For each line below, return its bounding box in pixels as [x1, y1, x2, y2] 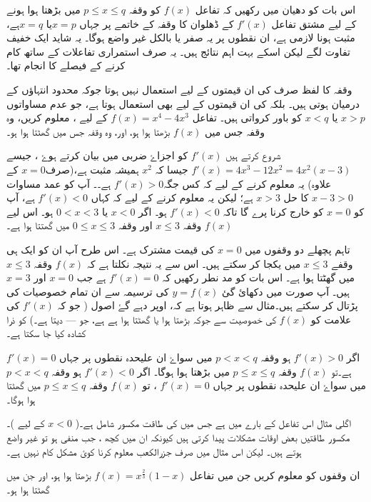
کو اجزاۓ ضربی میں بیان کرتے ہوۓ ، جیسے [6, 148, 188, 163]
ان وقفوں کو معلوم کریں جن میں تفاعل [190, 468, 360, 483]
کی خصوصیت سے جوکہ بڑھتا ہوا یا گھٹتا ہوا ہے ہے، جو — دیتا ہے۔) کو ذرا [6, 311, 277, 326]
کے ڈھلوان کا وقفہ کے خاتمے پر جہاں [79, 16, 234, 31]
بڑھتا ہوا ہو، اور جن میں [6, 468, 91, 483]
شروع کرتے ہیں [225, 148, 281, 163]
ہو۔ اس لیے [6, 204, 54, 219]
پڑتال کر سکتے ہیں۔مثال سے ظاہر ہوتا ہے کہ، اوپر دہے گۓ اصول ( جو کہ [57, 298, 358, 313]
